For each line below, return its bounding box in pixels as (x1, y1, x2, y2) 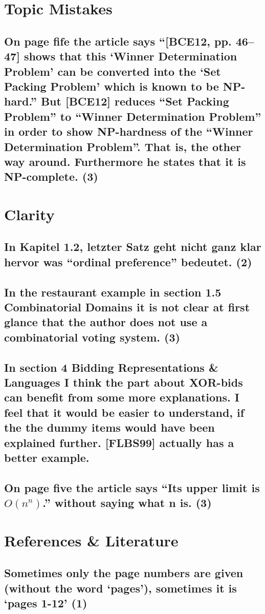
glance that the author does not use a (4, 314, 208, 330)
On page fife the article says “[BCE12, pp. (4, 33, 232, 49)
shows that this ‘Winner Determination (24, 48, 237, 64)
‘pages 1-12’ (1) (4, 595, 87, 611)
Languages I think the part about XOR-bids (4, 374, 243, 390)
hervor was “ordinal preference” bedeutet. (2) (4, 253, 252, 269)
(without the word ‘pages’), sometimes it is (4, 580, 237, 596)
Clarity (4, 203, 55, 224)
